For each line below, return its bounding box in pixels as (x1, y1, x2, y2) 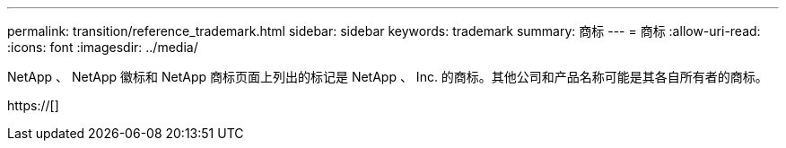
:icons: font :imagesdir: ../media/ (7, 39, 198, 55)
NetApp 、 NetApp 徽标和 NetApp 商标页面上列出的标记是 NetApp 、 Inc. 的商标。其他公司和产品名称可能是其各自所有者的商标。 (7, 69, 768, 84)
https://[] (7, 98, 59, 113)
